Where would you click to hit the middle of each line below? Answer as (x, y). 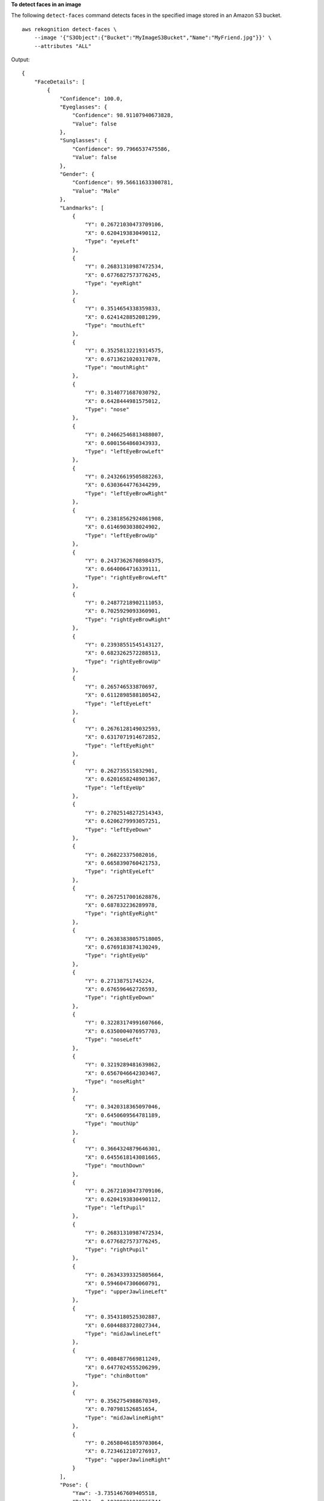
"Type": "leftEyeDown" (118, 829)
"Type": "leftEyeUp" (115, 787)
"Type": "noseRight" (115, 1082)
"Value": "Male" (96, 191)
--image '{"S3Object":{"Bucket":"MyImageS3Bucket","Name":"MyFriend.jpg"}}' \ (153, 38)
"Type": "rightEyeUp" (117, 956)
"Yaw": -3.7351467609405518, (115, 1493)
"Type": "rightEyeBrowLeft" (126, 577)
